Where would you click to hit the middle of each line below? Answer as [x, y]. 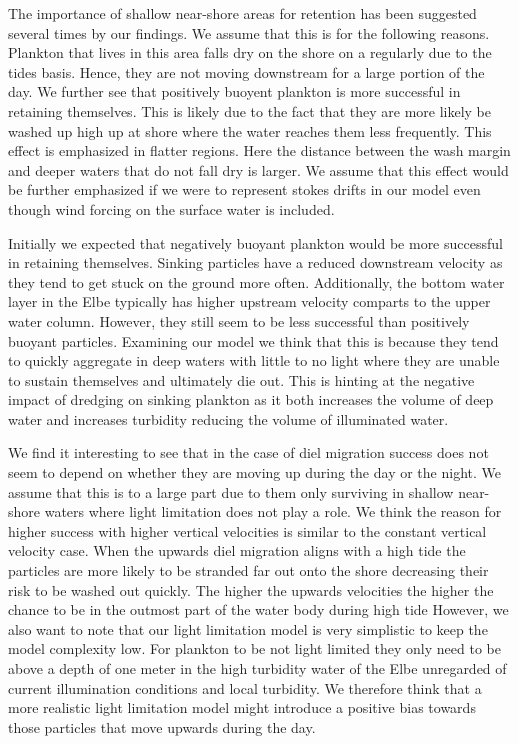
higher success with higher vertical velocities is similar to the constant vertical [247, 530]
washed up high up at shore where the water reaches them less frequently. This [250, 130]
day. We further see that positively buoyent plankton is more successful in [234, 91]
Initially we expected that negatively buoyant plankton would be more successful [255, 242]
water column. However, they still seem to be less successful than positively [239, 320]
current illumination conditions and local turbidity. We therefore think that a [245, 687]
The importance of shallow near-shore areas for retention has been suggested [242, 13]
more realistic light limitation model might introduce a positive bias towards [242, 707]
